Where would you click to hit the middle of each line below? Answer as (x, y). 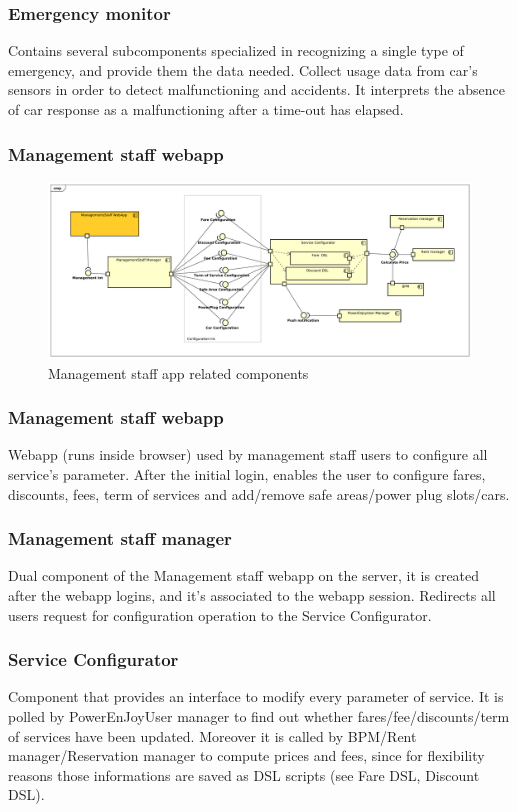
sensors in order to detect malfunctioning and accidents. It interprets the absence (256, 89)
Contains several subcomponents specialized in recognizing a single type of (236, 50)
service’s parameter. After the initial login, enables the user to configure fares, (247, 474)
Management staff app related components (178, 372)
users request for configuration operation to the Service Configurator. (220, 614)
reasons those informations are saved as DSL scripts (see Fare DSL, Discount (244, 774)
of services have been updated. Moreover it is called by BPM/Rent (212, 735)
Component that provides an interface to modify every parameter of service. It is (256, 696)
